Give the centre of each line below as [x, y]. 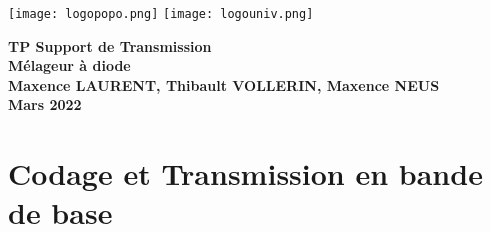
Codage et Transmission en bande [245, 173]
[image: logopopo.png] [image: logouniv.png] [161, 14]
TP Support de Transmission [110, 45]
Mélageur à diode [69, 65]
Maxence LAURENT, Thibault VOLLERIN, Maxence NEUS [224, 84]
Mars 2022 [45, 104]
